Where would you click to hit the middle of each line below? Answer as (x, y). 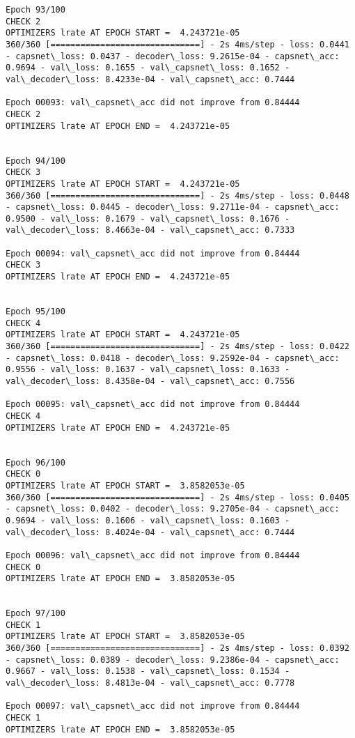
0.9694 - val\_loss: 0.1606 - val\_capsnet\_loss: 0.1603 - (148, 520)
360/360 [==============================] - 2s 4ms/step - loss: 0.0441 (177, 44)
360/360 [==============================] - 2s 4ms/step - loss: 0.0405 (177, 497)
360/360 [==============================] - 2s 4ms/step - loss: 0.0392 (177, 648)
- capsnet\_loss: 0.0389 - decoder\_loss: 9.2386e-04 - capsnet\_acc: (173, 660)
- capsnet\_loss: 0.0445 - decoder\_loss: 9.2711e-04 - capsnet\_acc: (173, 207)
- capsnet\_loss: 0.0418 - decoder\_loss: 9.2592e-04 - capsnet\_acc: (173, 358)
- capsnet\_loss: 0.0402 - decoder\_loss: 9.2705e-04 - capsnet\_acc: (173, 509)
